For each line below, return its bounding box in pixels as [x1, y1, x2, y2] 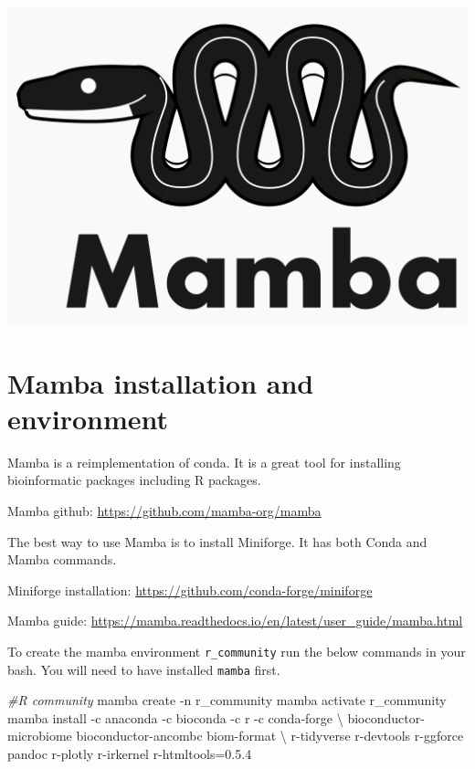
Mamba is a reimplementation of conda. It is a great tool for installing [7, 452, 401, 471]
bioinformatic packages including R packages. [7, 470, 261, 490]
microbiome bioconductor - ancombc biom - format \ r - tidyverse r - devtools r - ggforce [7, 726, 464, 745]
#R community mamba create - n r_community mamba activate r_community [7, 690, 447, 710]
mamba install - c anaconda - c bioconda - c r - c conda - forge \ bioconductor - [7, 708, 425, 727]
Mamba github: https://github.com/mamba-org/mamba [7, 501, 322, 521]
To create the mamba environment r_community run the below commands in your [7, 641, 466, 660]
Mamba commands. [7, 550, 117, 569]
